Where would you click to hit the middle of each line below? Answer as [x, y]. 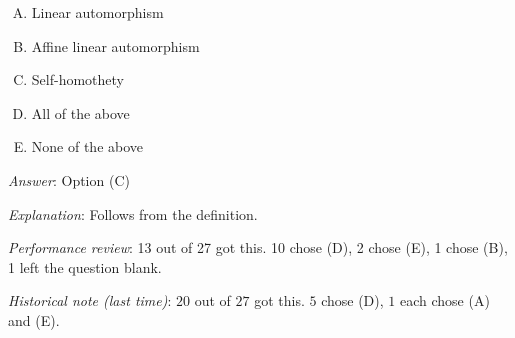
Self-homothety [77, 79]
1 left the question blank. [85, 266]
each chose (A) [444, 300]
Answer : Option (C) [69, 179]
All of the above [80, 112]
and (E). [34, 319]
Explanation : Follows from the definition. [133, 213]
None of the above [87, 146]
